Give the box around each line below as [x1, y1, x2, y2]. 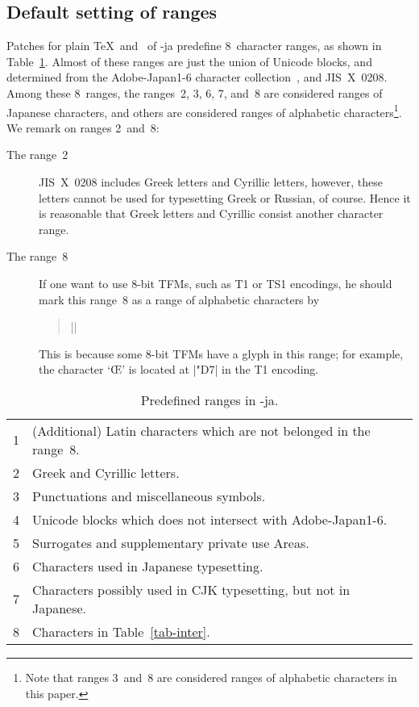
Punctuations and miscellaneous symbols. [32, 486, 266, 505]
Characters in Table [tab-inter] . [32, 621, 210, 641]
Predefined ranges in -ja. [140, 390, 279, 409]
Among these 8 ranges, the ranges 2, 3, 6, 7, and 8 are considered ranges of [6, 84, 383, 101]
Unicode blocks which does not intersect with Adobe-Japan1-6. [32, 509, 388, 529]
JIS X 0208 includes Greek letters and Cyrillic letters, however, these [39, 174, 383, 190]
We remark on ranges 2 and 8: [6, 119, 160, 136]
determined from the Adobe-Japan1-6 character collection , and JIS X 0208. [6, 69, 388, 86]
